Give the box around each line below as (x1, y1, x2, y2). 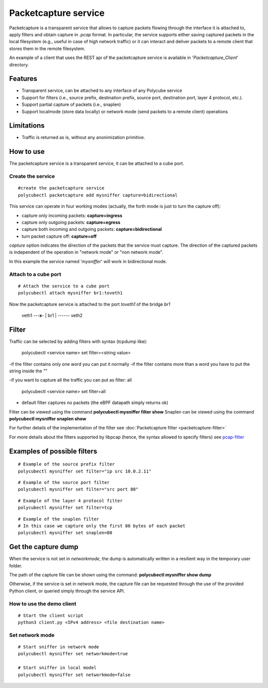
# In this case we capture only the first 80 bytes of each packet (18, 523, 186, 529)
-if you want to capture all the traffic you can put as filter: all (9, 377, 132, 383)
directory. (9, 62, 29, 68)
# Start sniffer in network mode (18, 644, 99, 650)
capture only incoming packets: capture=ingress (21, 212, 123, 218)
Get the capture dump (9, 543, 79, 551)
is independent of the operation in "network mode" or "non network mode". (9, 249, 164, 255)
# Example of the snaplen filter (18, 516, 99, 522)
